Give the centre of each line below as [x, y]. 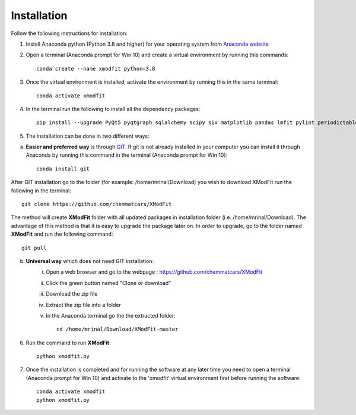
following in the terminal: [41, 191]
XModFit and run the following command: [62, 234]
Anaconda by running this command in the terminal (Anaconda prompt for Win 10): [127, 155]
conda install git [63, 169]
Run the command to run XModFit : [68, 343]
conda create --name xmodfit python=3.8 [96, 69]
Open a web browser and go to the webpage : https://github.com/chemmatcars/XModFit [154, 272]
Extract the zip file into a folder [84, 305]
